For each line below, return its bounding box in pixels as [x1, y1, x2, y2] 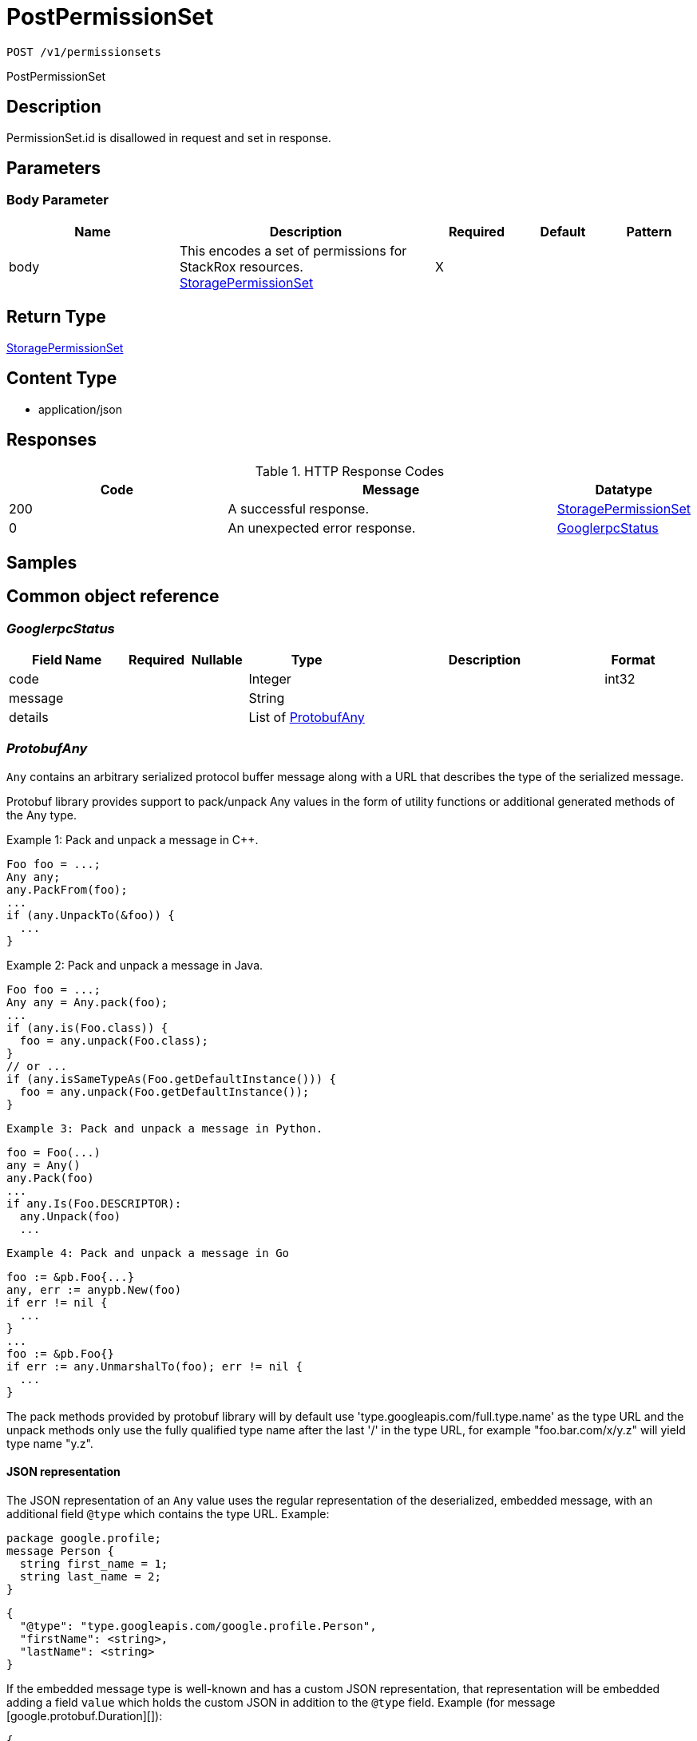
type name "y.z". [6, 1436, 93, 1450]
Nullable [191, 651, 243, 668]
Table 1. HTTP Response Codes [255, 463, 445, 480]
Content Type [6, 368, 117, 389]
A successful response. [228, 501, 370, 518]
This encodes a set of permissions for [180, 242, 407, 259]
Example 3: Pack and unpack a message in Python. [6, 1121, 323, 1135]
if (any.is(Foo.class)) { [6, 1021, 168, 1034]
